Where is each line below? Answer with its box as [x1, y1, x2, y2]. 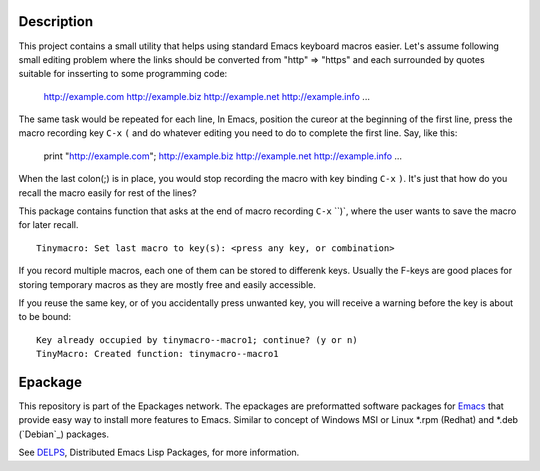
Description [18, 13, 94, 30]
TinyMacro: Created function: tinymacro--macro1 [36, 348, 279, 360]
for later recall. [18, 219, 79, 231]
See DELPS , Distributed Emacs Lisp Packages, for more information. [18, 446, 300, 459]
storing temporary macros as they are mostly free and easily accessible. [18, 278, 317, 290]
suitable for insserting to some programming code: [18, 68, 228, 80]
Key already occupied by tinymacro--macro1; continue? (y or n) [36, 334, 359, 345]
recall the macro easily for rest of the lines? [18, 186, 197, 199]
